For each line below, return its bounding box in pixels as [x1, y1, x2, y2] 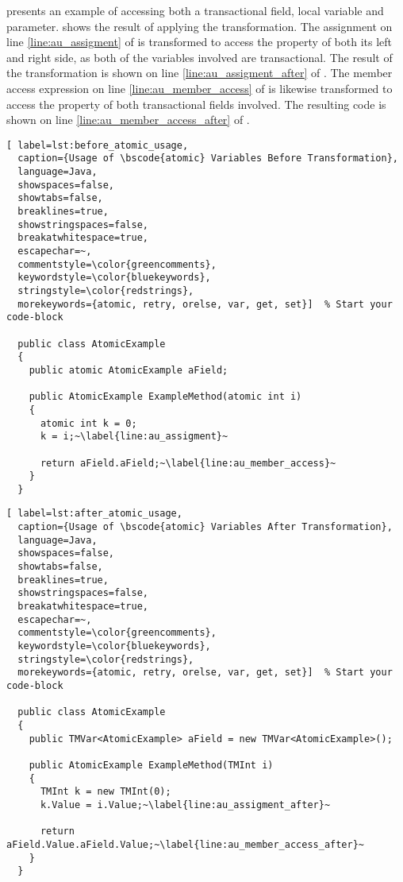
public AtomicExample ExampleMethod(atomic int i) [29, 391, 302, 403]
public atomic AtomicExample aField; [29, 364, 228, 376]
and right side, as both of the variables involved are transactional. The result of [6, 48, 393, 65]
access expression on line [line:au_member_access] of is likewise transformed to [6, 79, 393, 96]
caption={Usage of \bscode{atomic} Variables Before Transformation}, [17, 153, 398, 164]
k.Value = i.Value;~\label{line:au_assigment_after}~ [40, 799, 331, 810]
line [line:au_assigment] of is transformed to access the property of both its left [6, 33, 393, 50]
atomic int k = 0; [40, 417, 137, 429]
